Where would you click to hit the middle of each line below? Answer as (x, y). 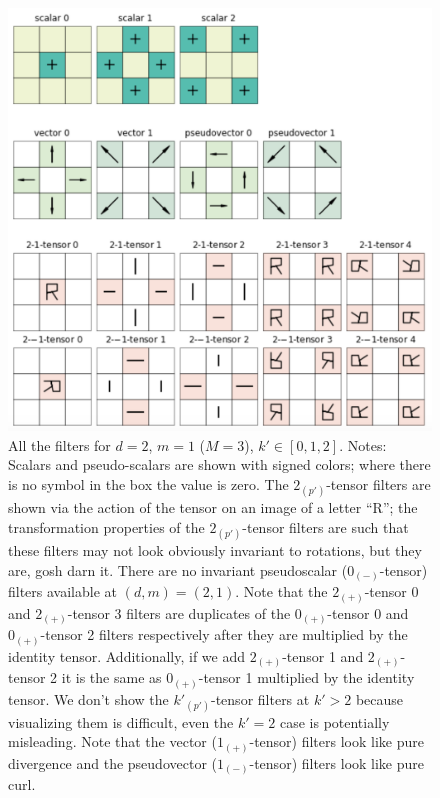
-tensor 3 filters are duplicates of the (179, 612)
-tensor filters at (260, 698)
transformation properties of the (106, 526)
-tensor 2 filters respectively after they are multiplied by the (224, 634)
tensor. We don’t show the (88, 698)
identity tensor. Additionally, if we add (126, 655)
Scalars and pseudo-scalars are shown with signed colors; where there (219, 464)
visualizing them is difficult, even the (121, 721)
